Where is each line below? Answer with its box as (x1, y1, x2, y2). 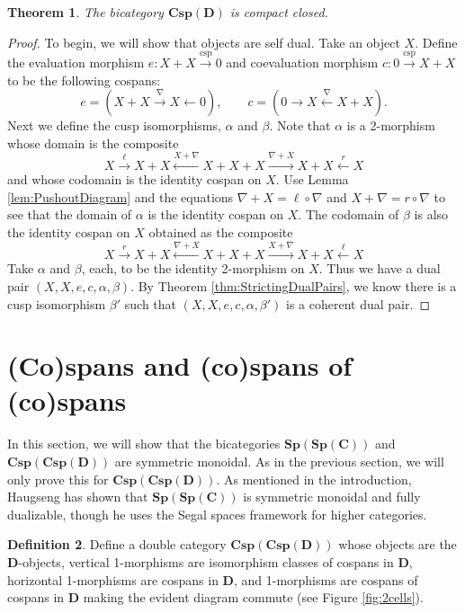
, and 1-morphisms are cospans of (233, 570, 418, 589)
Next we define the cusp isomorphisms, (7, 116, 221, 135)
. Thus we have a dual (318, 259, 441, 278)
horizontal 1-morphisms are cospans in (7, 570, 219, 589)
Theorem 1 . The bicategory (7, 3, 164, 21)
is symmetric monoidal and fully (243, 487, 421, 506)
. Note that (269, 116, 331, 135)
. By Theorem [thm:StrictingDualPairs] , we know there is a (130, 276, 457, 295)
